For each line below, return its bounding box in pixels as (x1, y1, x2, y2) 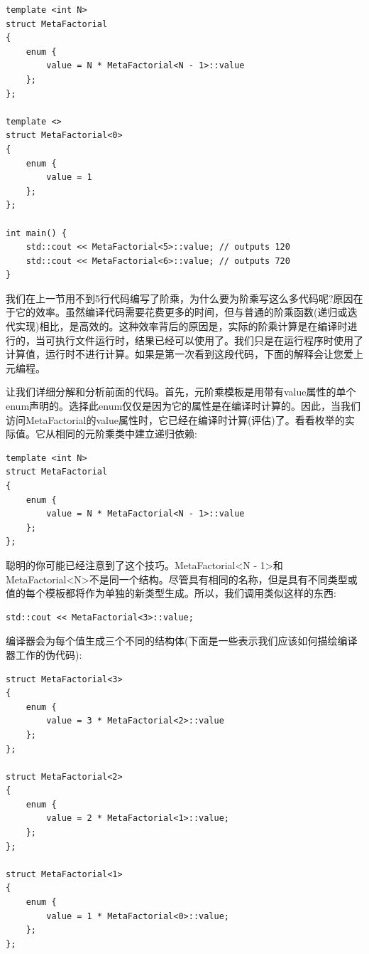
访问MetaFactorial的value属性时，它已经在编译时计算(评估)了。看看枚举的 (6, 412, 345, 427)
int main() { (6, 228, 67, 238)
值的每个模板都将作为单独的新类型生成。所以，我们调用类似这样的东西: (6, 585, 336, 600)
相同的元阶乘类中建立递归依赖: (55, 426, 197, 441)
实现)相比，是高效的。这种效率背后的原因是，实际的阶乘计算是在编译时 (15, 319, 348, 334)
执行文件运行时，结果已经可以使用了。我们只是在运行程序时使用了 (55, 332, 363, 347)
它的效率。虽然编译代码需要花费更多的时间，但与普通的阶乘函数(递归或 (15, 304, 348, 319)
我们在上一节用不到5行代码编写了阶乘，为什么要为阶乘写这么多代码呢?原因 (6, 290, 353, 305)
